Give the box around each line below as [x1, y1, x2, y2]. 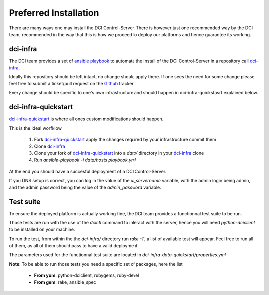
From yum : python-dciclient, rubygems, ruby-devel [34, 272, 139, 278]
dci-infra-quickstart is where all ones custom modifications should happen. [9, 116, 164, 122]
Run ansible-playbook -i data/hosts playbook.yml [34, 157, 136, 163]
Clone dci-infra [34, 143, 65, 149]
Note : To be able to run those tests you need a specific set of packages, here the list [9, 261, 183, 267]
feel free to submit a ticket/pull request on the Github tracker [9, 81, 134, 87]
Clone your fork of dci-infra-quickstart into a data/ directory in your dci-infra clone [34, 150, 204, 156]
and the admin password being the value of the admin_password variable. [9, 184, 161, 191]
